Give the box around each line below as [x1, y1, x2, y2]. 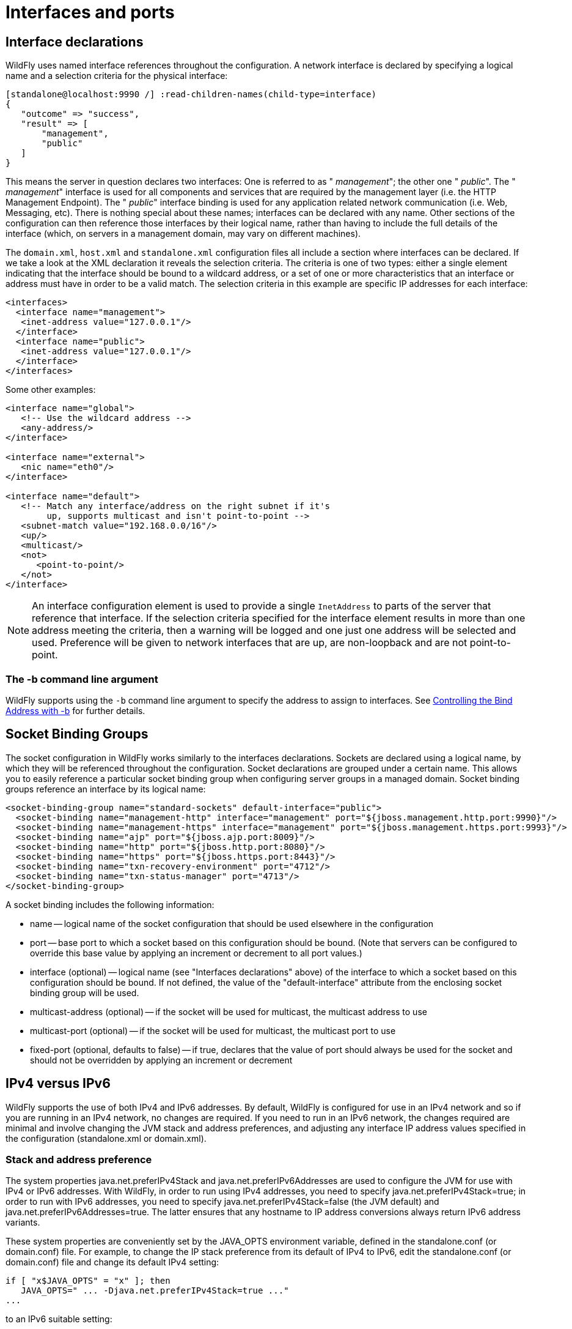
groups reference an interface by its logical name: [5, 783, 206, 794]
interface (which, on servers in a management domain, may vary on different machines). [5, 228, 361, 239]
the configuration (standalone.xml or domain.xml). [5, 1133, 207, 1144]
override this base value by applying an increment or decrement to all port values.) [30, 947, 362, 958]
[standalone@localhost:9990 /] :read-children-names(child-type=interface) [5, 89, 376, 100]
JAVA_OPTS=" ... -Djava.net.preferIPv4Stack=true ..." [21, 1286, 289, 1296]
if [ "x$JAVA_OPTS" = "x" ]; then [5, 1276, 170, 1286]
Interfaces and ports [5, 2, 175, 23]
